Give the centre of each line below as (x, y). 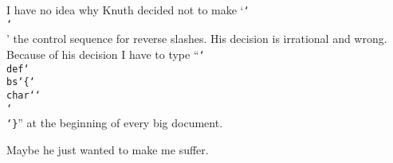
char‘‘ (24, 95)
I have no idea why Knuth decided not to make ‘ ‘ (128, 10)
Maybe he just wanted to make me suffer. (108, 149)
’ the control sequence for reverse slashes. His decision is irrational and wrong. (197, 39)
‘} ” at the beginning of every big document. (115, 123)
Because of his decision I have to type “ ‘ (106, 54)
